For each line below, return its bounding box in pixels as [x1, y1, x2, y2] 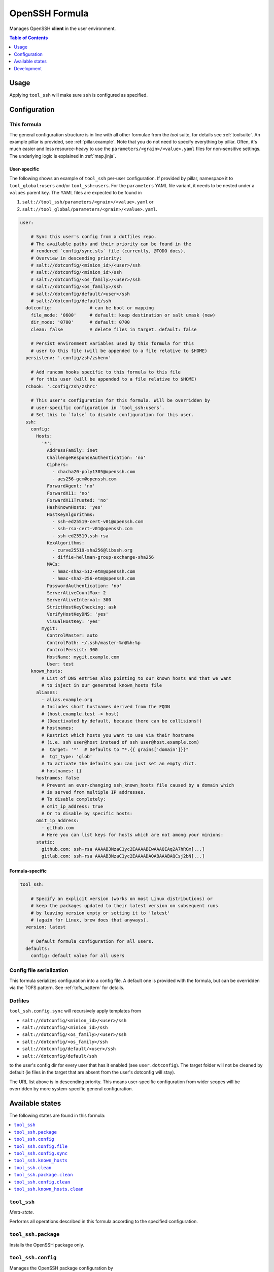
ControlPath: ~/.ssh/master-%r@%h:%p [46, 640, 141, 646]
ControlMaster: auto [46, 632, 98, 639]
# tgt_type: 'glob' [41, 754, 93, 759]
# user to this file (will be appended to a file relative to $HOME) [30, 348, 208, 354]
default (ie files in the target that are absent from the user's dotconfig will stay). [9, 1069, 176, 1076]
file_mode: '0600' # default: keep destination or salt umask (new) [30, 312, 216, 318]
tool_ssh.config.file [14, 1143, 68, 1149]
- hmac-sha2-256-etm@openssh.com [52, 575, 135, 582]
